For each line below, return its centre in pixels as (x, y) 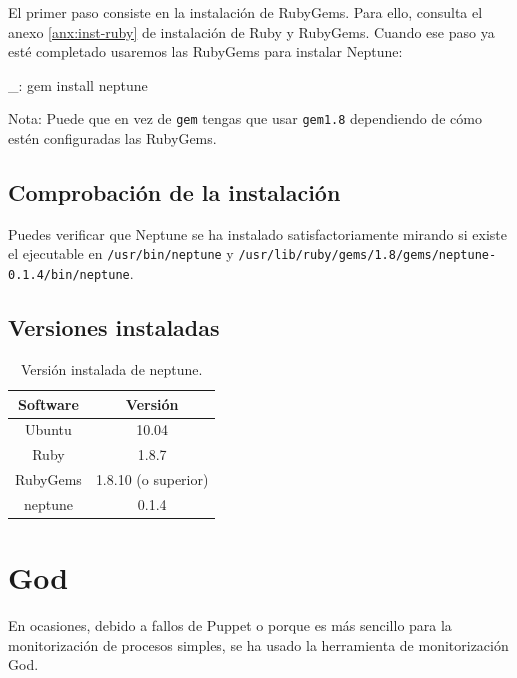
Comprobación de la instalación (174, 192)
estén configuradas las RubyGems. (112, 138)
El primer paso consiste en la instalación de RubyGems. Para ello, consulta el (245, 12)
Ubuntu (48, 429)
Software (48, 403)
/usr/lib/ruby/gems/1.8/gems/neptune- (367, 255)
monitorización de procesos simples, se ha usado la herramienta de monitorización (258, 644)
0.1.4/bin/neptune (69, 275)
